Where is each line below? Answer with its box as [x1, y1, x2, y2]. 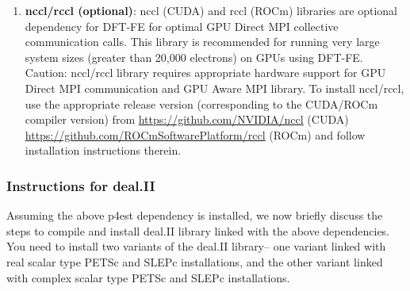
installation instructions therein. [25, 142, 182, 159]
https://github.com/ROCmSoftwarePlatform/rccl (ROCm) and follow [25, 126, 366, 143]
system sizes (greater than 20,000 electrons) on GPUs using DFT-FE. [25, 48, 363, 65]
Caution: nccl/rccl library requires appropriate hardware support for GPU [25, 64, 386, 81]
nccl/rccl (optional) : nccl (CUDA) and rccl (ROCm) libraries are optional [25, 2, 397, 18]
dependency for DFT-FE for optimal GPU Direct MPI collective [25, 17, 339, 34]
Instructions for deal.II [6, 175, 155, 195]
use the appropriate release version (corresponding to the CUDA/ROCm [25, 95, 378, 112]
